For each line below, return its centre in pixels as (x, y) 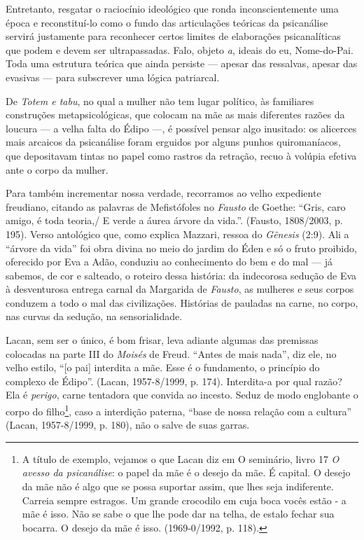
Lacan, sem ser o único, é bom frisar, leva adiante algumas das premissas (162, 340)
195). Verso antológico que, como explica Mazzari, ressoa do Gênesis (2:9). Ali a (177, 234)
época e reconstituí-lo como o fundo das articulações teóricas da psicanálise (167, 22)
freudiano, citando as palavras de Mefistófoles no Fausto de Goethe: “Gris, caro (176, 206)
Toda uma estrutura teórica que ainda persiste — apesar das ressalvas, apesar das (182, 63)
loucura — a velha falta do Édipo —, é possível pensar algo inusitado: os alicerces (181, 128)
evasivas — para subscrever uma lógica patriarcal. (113, 77)
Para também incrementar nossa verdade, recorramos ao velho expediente (163, 193)
